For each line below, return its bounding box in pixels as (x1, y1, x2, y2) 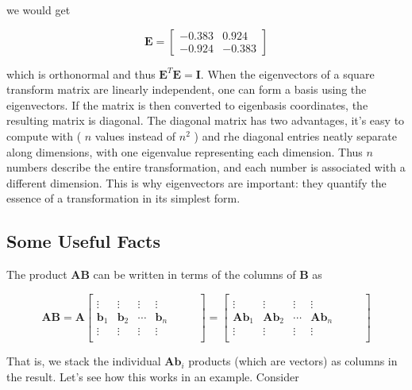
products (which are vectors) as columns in (188, 353, 398, 369)
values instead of (94, 127, 176, 144)
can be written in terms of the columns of (93, 266, 296, 283)
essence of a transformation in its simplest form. (6, 190, 241, 207)
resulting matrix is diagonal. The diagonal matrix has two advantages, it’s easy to (6, 112, 405, 129)
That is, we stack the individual (6, 353, 161, 369)
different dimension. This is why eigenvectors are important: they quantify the (6, 174, 387, 191)
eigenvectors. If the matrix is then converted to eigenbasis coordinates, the (6, 96, 368, 113)
